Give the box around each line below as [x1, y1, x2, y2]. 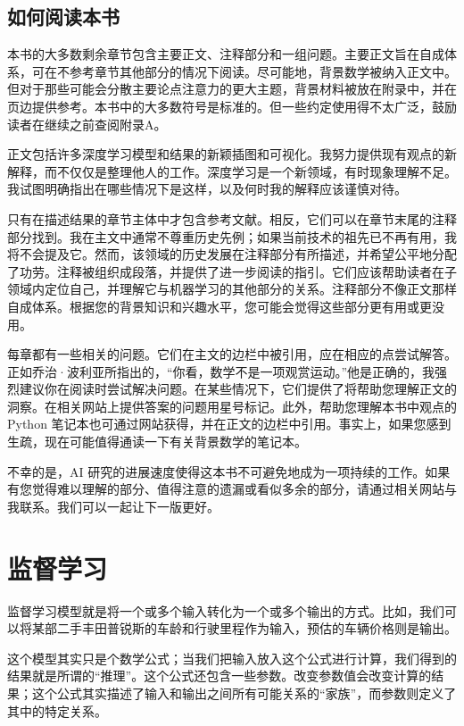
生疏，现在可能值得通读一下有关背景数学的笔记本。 [7, 432, 307, 451]
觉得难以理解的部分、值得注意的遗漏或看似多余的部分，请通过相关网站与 [31, 480, 457, 498]
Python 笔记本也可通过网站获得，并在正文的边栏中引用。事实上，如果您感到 [7, 414, 452, 433]
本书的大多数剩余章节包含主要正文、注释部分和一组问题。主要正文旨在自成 [7, 45, 444, 63]
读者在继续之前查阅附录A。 [7, 114, 167, 133]
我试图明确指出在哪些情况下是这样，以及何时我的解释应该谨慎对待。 [7, 179, 407, 198]
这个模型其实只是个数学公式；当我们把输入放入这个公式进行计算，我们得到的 [7, 648, 457, 667]
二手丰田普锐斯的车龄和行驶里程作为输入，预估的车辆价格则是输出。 [56, 619, 457, 638]
